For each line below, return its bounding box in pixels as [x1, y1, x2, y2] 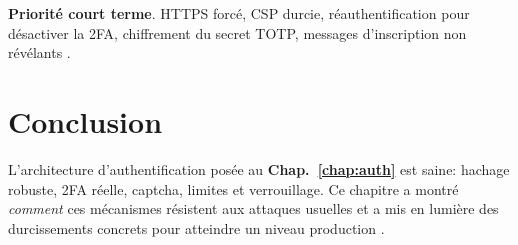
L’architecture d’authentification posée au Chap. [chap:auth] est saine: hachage [8, 158, 510, 179]
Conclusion [8, 100, 163, 141]
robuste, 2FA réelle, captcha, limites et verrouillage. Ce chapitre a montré [8, 178, 459, 199]
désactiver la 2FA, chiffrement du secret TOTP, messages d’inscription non [8, 22, 467, 43]
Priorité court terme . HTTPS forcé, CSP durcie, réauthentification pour [8, 3, 470, 23]
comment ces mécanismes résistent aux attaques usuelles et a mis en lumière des [8, 198, 499, 219]
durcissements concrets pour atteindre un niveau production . [8, 217, 385, 238]
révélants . [8, 42, 71, 63]
